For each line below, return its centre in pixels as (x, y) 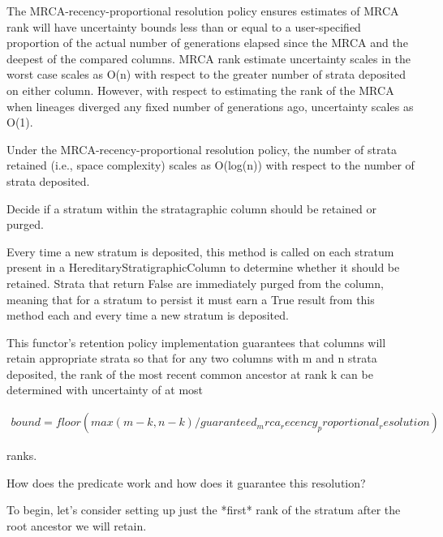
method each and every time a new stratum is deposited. (148, 315)
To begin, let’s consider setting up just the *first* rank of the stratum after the (204, 510)
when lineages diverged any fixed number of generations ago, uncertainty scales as (210, 106)
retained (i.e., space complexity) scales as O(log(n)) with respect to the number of (211, 165)
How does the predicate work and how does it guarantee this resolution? (186, 482)
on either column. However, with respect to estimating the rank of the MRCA (200, 90)
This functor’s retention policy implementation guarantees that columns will (196, 342)
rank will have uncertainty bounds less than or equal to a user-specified (184, 26)
